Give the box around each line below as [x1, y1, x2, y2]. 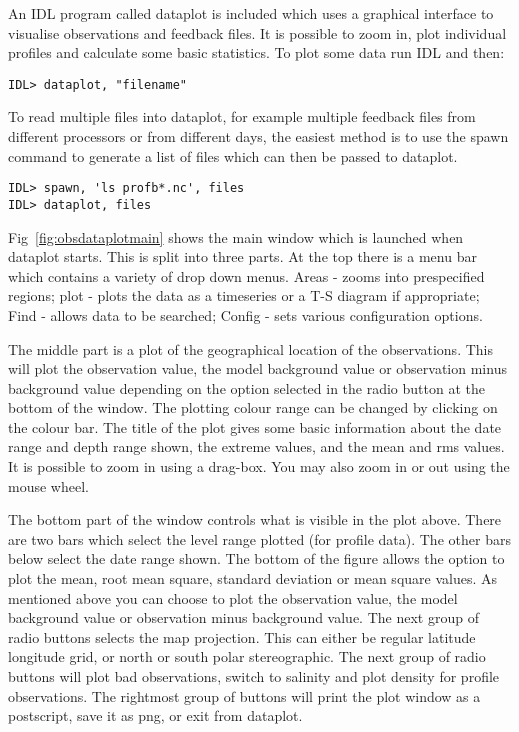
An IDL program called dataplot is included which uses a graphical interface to [8, 3, 494, 23]
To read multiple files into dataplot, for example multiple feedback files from [8, 106, 476, 127]
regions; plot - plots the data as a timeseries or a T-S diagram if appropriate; [8, 285, 480, 306]
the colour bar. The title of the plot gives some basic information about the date [8, 416, 502, 437]
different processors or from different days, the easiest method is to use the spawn [8, 126, 509, 147]
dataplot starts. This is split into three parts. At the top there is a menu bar [8, 246, 477, 267]
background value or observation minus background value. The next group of [8, 607, 479, 628]
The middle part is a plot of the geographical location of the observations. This [8, 338, 493, 359]
